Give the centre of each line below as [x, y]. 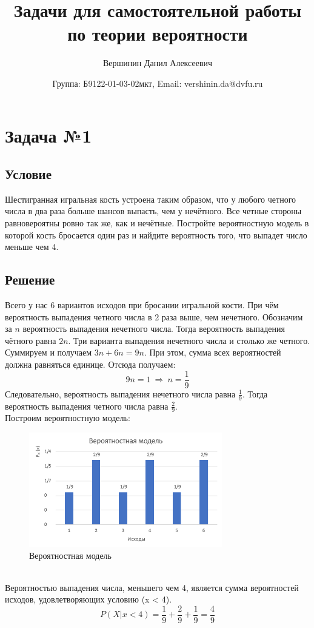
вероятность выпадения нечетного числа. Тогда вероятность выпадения [154, 329]
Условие [28, 174]
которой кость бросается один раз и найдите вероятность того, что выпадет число [156, 235]
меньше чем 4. [32, 247]
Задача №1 [48, 135]
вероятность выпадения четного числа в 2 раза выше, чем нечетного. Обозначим [154, 316]
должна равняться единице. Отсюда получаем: [90, 364]
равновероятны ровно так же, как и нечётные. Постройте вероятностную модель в [157, 223]
